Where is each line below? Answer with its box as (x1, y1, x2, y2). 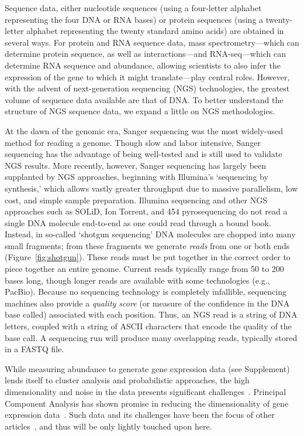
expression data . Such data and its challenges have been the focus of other (5, 408, 275, 421)
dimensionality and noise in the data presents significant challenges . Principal (5, 386, 286, 397)
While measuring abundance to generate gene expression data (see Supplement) (5, 362, 290, 374)
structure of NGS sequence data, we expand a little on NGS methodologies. (5, 105, 275, 117)
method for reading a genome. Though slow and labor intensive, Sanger (5, 136, 261, 148)
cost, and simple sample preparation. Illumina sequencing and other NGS (5, 193, 267, 206)
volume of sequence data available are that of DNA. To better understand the (5, 93, 284, 105)
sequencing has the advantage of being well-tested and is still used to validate (5, 148, 282, 160)
